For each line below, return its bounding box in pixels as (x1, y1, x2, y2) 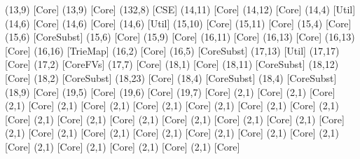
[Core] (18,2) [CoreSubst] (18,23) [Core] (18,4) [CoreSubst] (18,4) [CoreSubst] (5, 70, 337, 85)
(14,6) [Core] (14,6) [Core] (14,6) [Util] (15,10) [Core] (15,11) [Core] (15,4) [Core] (5, 15, 352, 30)
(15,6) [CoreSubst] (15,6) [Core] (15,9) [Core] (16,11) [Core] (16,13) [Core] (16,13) (5, 29, 355, 44)
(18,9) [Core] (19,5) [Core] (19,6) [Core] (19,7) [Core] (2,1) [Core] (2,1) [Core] (5, 84, 335, 99)
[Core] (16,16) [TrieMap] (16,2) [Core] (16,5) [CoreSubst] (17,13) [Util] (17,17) (5, 43, 340, 57)
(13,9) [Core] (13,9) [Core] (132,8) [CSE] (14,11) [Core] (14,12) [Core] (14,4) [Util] (5, 2, 356, 16)
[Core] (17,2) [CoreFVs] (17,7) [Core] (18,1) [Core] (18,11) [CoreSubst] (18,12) (5, 57, 339, 71)
